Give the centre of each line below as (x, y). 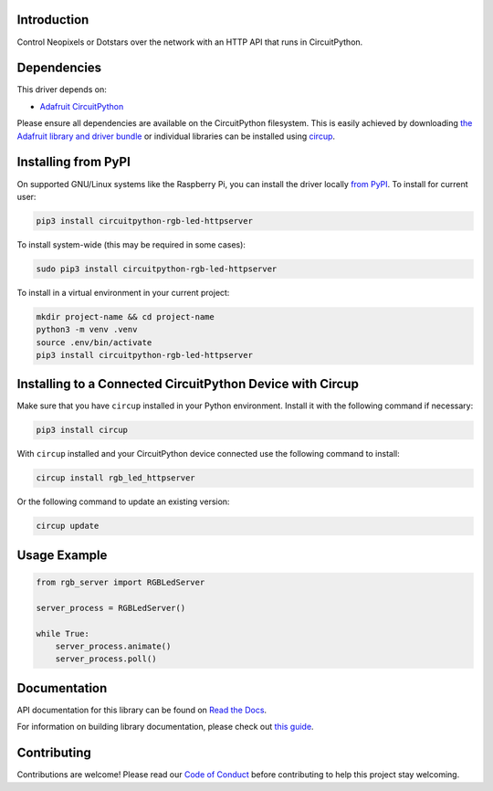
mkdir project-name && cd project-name (125, 316)
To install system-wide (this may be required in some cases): (131, 244)
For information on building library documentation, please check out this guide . (165, 727)
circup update (68, 526)
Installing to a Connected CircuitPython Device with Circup (188, 384)
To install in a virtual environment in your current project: (123, 292)
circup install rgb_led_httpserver (115, 478)
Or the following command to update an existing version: (123, 501)
